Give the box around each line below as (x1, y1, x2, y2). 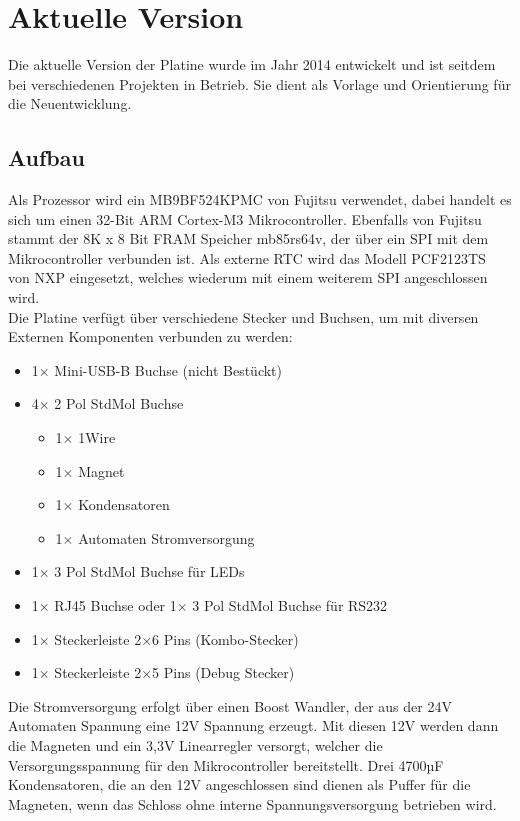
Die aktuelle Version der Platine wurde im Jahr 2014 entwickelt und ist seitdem (8, 54, 496, 75)
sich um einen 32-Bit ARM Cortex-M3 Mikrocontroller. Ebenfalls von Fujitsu (8, 208, 482, 229)
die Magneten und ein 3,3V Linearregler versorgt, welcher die (8, 734, 383, 755)
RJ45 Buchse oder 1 (54, 595, 177, 616)
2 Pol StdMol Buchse (54, 393, 184, 414)
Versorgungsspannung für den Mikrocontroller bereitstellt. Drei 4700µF (8, 754, 444, 775)
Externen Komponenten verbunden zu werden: (8, 326, 293, 347)
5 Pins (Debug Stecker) (152, 662, 295, 683)
